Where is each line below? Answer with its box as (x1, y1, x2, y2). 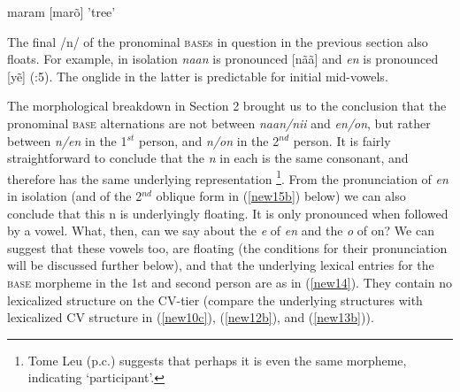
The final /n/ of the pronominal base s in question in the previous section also (7, 32, 428, 50)
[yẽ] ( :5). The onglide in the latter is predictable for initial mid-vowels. (7, 66, 388, 85)
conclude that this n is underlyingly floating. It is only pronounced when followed (7, 204, 448, 222)
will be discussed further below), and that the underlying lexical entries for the (7, 256, 434, 274)
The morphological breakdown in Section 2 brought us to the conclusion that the (7, 96, 447, 115)
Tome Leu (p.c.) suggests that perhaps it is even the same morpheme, (27, 350, 407, 369)
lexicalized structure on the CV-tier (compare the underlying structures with (7, 290, 423, 309)
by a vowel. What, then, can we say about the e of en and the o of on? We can (7, 221, 434, 240)
